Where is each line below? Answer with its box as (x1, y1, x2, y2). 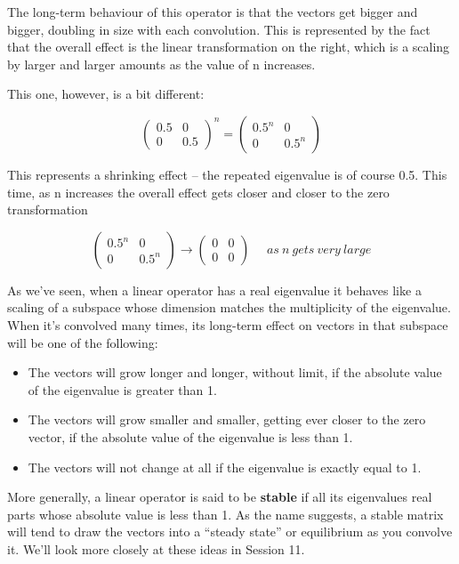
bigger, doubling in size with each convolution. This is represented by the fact (7, 20, 431, 38)
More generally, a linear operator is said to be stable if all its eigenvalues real (7, 487, 432, 506)
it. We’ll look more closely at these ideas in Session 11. (7, 539, 305, 558)
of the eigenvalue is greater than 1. (28, 380, 217, 399)
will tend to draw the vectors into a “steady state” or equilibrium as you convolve (7, 522, 453, 541)
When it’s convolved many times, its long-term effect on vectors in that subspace (7, 315, 448, 334)
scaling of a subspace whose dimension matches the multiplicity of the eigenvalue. (7, 298, 451, 317)
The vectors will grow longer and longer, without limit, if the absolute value (28, 363, 442, 382)
